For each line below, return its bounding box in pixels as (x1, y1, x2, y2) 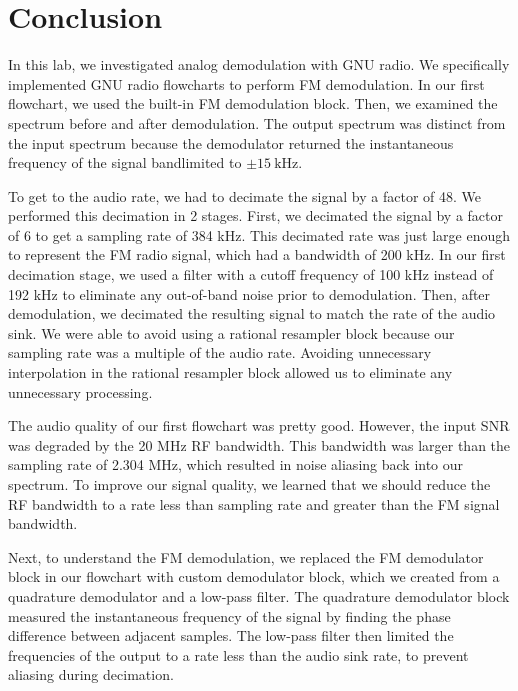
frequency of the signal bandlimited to (8, 152, 242, 173)
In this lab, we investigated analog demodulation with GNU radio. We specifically (8, 54, 510, 75)
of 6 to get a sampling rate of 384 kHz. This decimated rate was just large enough (8, 224, 511, 245)
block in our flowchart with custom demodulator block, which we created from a (8, 566, 500, 587)
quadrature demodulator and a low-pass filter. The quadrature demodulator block (8, 585, 510, 606)
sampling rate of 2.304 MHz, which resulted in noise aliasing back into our (8, 454, 464, 475)
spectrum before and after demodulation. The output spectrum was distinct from (8, 112, 506, 133)
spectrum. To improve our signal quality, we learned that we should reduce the (8, 474, 491, 494)
